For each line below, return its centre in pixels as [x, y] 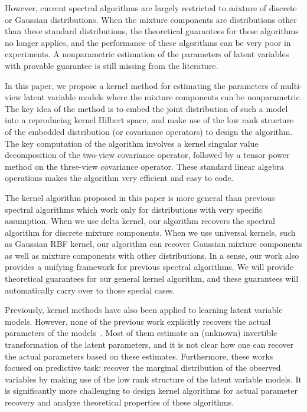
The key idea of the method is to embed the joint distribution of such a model [146, 108]
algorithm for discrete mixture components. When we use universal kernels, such [150, 232]
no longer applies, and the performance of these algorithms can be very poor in [148, 42]
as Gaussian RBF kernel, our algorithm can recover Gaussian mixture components [153, 244]
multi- [291, 85]
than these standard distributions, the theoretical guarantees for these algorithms [152, 31]
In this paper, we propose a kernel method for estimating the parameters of [141, 85]
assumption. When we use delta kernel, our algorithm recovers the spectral [140, 221]
